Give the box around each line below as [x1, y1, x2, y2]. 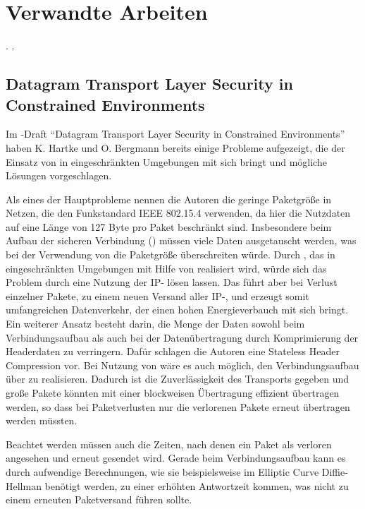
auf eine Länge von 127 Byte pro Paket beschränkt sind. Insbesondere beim [6, 219, 332, 234]
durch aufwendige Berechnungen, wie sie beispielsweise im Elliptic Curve [6, 464, 319, 479]
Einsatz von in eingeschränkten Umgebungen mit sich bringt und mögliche [6, 154, 327, 169]
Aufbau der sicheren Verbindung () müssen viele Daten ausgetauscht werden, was [6, 233, 357, 248]
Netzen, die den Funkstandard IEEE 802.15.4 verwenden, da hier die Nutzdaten [6, 205, 351, 220]
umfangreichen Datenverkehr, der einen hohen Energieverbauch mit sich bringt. [6, 302, 349, 317]
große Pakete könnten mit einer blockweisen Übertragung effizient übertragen [6, 385, 340, 400]
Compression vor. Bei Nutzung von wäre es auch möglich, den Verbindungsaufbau [6, 357, 359, 372]
